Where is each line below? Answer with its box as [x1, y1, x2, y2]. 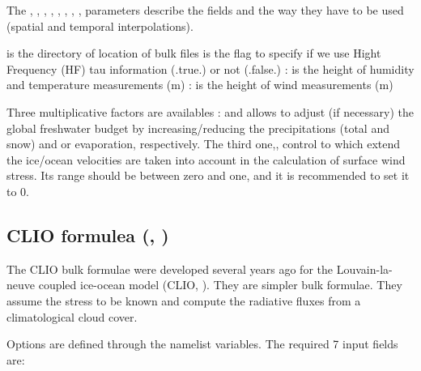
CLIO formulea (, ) [6, 222, 169, 247]
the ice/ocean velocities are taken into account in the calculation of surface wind [6, 151, 406, 168]
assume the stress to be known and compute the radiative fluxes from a [6, 292, 361, 309]
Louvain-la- [336, 260, 393, 277]
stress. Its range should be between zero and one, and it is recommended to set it [6, 167, 410, 184]
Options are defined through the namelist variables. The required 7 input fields [6, 335, 398, 352]
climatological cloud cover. [6, 308, 138, 325]
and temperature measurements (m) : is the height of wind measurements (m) [6, 76, 393, 93]
